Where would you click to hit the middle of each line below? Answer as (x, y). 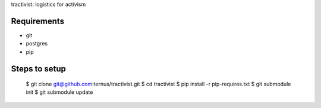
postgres (37, 44)
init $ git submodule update (59, 92)
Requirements (38, 21)
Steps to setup (39, 69)
